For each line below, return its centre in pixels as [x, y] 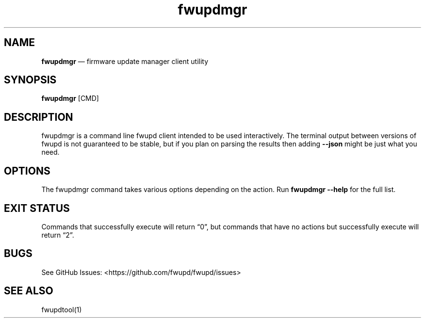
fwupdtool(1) [62, 309]
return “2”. [58, 235]
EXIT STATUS [37, 208]
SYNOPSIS [30, 80]
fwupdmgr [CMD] [70, 98]
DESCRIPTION [39, 117]
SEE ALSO [29, 291]
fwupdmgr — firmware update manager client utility [125, 61]
